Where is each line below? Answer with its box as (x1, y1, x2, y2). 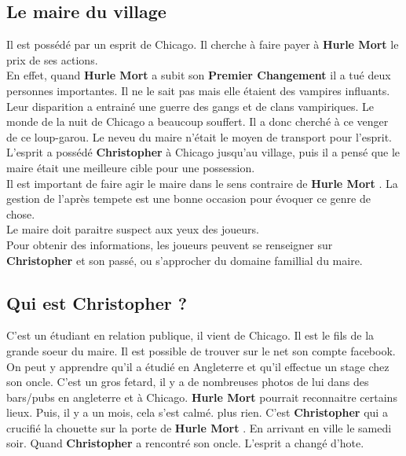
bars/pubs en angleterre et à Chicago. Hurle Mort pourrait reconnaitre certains (6, 388, 397, 405)
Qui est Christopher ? (6, 290, 188, 314)
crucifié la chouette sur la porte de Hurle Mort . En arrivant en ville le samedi (6, 419, 392, 436)
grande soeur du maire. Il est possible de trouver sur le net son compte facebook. (6, 342, 396, 359)
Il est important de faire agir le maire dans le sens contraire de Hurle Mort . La (6, 175, 398, 191)
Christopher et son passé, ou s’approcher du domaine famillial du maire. (6, 252, 363, 268)
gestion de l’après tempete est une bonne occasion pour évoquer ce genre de (6, 190, 371, 207)
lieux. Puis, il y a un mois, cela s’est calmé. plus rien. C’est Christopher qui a (6, 404, 388, 421)
